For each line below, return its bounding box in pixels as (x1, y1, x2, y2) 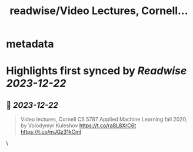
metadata (6, 37, 54, 51)
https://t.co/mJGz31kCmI (20, 128, 82, 136)
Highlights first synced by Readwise (6, 64, 187, 78)
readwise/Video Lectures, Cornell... (9, 4, 188, 18)
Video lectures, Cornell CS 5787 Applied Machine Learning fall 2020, (20, 116, 188, 123)
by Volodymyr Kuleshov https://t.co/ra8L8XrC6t (20, 122, 137, 129)
